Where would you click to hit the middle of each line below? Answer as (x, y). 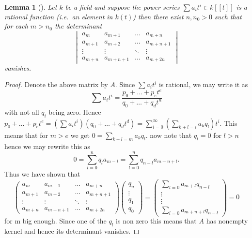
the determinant (78, 26)
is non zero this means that (156, 221)
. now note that (169, 135)
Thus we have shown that (42, 174)
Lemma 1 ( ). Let (31, 7)
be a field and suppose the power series (122, 7)
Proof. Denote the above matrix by (56, 84)
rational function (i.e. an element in (59, 16)
